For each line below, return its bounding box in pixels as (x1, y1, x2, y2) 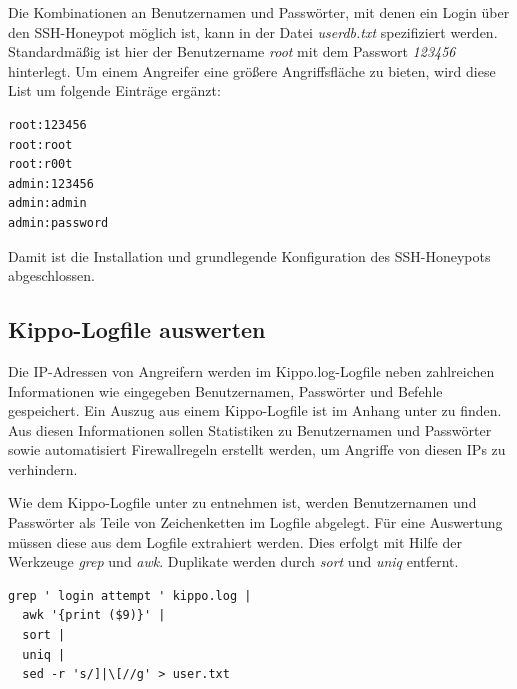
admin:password (8, 215, 109, 230)
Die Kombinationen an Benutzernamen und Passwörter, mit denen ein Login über (8, 2, 510, 22)
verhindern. (8, 458, 78, 479)
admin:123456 (8, 176, 94, 191)
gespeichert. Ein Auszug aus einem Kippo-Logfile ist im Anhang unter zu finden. (8, 400, 502, 421)
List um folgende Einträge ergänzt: (8, 80, 221, 101)
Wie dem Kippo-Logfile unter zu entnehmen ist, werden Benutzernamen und (8, 492, 477, 513)
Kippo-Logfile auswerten (8, 314, 266, 345)
